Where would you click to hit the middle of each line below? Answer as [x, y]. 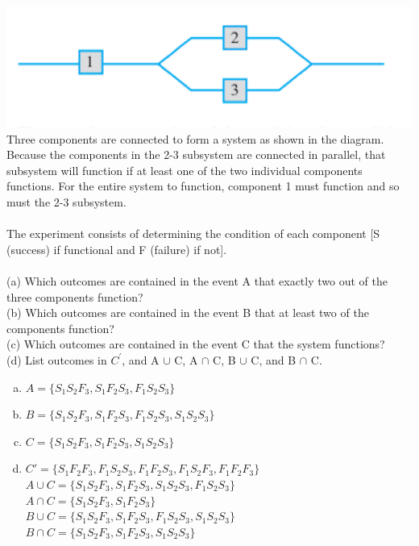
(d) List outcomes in [57, 359]
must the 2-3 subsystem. [66, 202]
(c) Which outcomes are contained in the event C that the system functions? [196, 344]
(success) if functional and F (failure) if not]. [117, 249]
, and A [141, 359]
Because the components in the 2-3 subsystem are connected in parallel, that [196, 154]
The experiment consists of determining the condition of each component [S [193, 233]
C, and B [274, 359]
